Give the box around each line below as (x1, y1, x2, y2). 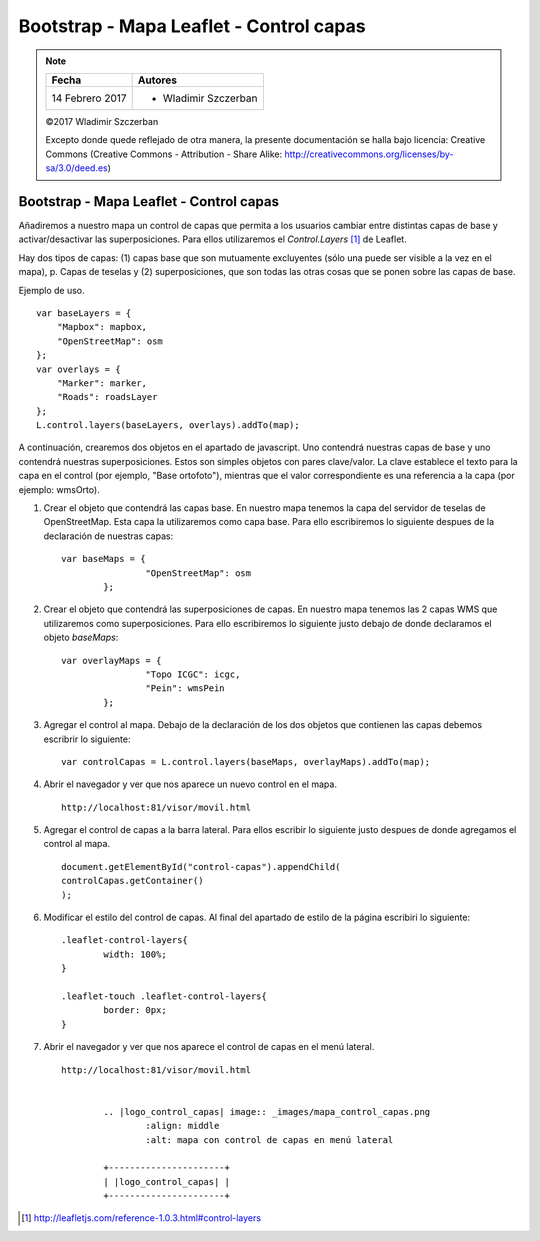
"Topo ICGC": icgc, (145, 668, 241, 680)
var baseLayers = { (36, 307, 132, 319)
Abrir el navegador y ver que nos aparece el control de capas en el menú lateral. (43, 1041, 375, 1053)
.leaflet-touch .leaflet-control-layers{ (61, 990, 267, 1002)
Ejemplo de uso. (18, 284, 85, 296)
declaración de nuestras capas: (43, 530, 174, 542)
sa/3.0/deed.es (45, 162, 109, 174)
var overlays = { (36, 363, 121, 375)
